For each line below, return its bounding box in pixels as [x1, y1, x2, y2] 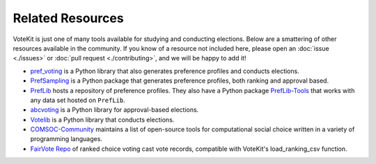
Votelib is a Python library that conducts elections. [30, 115, 175, 124]
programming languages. [30, 135, 102, 143]
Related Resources [13, 10, 125, 26]
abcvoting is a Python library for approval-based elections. [30, 106, 199, 114]
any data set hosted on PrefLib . [30, 96, 125, 104]
